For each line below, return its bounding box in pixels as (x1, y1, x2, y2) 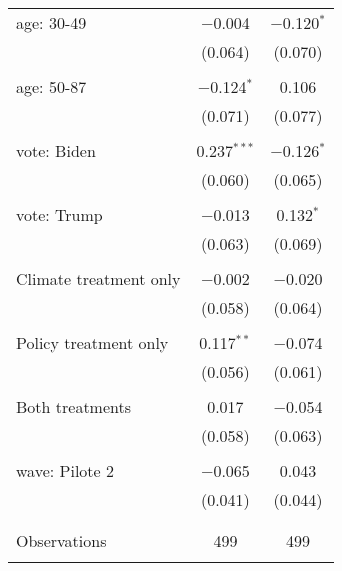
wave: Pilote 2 (16, 459, 114, 482)
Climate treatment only (16, 267, 181, 290)
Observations (16, 529, 107, 552)
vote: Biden (16, 139, 96, 162)
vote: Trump (16, 203, 103, 226)
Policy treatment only (16, 331, 169, 354)
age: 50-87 (16, 75, 87, 98)
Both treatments (16, 395, 132, 418)
